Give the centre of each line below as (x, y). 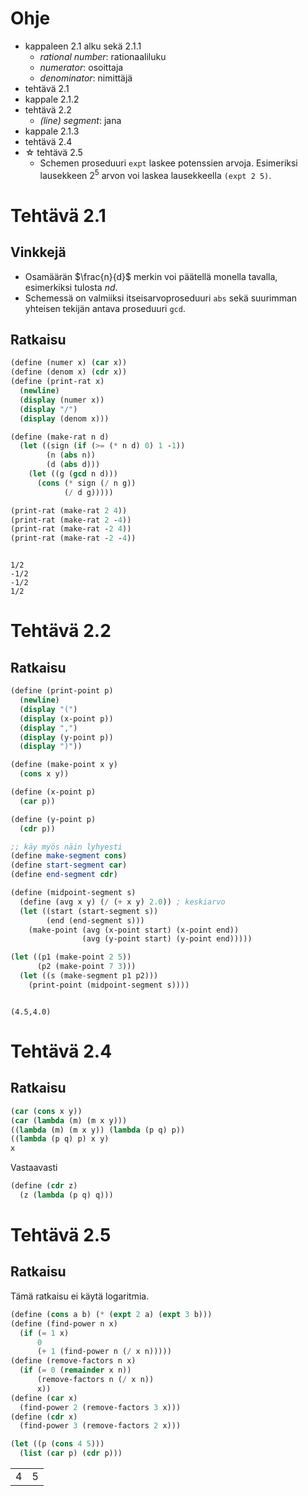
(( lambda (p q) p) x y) (60, 1139)
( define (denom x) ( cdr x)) (69, 372)
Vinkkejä (38, 252)
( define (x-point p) (53, 792)
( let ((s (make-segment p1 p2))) (89, 976)
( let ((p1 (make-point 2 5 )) (71, 957)
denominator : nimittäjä (86, 78)
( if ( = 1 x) (44, 1333)
